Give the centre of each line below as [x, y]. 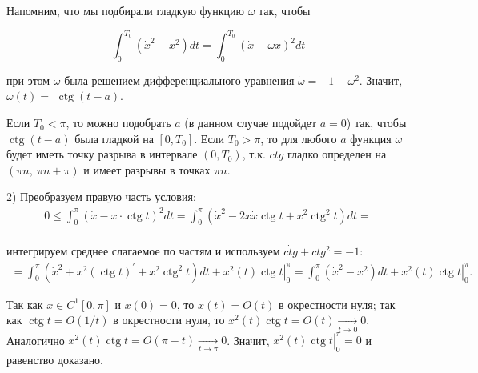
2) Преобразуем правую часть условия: [101, 197]
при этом [28, 80]
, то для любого [299, 138]
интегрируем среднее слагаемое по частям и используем [143, 250]
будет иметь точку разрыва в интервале [102, 154]
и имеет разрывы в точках [147, 169]
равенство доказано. [55, 359]
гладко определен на [337, 154]
